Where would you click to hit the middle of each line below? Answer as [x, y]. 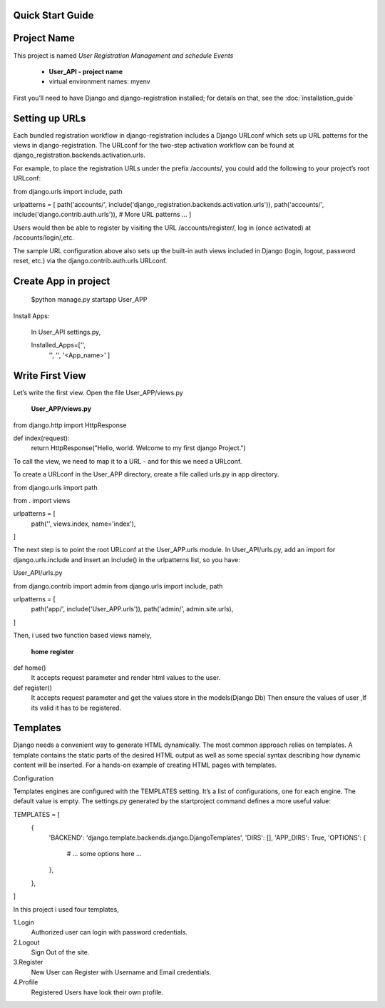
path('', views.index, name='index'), [83, 524]
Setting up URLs [50, 118]
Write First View [50, 376]
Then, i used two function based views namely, [82, 636]
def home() [30, 668]
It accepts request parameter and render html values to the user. [126, 678]
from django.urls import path [55, 487]
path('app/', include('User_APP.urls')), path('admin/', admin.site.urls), [132, 609]
